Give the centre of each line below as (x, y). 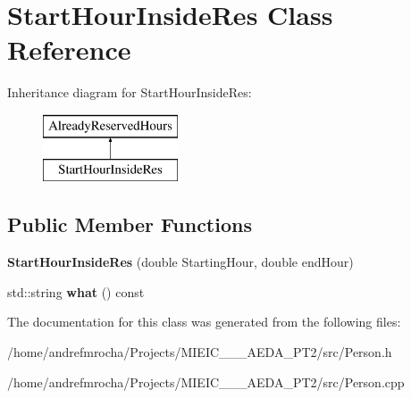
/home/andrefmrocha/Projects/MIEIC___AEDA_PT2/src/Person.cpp (206, 381)
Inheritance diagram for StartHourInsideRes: (130, 92)
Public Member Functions (130, 224)
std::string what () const (76, 291)
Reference (69, 50)
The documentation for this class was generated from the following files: (204, 322)
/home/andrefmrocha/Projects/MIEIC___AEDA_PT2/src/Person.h (200, 352)
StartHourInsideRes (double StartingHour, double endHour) (180, 262)
